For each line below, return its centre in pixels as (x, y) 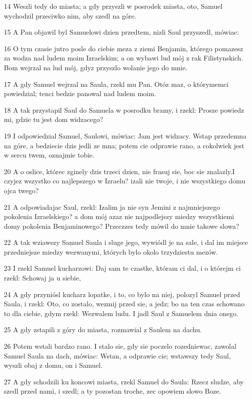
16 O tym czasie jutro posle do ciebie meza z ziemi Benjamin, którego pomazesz (124, 48)
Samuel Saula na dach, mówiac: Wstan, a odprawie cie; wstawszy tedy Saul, (117, 355)
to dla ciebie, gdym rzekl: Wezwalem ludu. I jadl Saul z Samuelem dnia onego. (121, 313)
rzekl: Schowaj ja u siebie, (42, 278)
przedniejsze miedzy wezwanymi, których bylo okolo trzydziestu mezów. (111, 251)
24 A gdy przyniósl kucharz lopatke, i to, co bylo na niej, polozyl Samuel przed (122, 294)
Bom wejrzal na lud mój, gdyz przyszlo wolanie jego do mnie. (96, 67)
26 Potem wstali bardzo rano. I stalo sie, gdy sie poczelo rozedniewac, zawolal (120, 346)
